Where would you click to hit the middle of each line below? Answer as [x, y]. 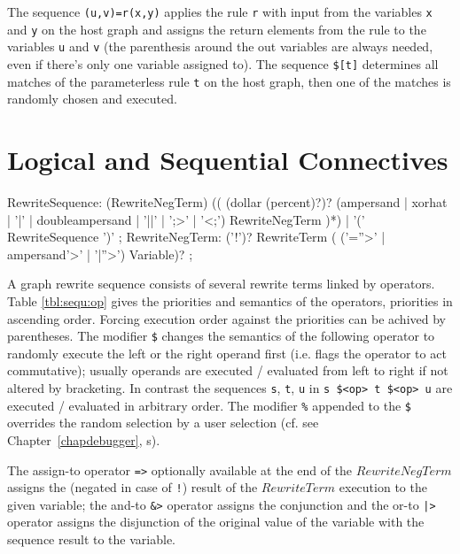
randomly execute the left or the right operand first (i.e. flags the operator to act [227, 353]
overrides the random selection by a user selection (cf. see [163, 423]
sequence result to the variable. [91, 539]
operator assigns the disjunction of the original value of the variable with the [216, 522]
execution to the [383, 487]
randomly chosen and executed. [92, 99]
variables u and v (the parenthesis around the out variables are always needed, [220, 46]
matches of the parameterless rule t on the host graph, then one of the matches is [229, 81]
